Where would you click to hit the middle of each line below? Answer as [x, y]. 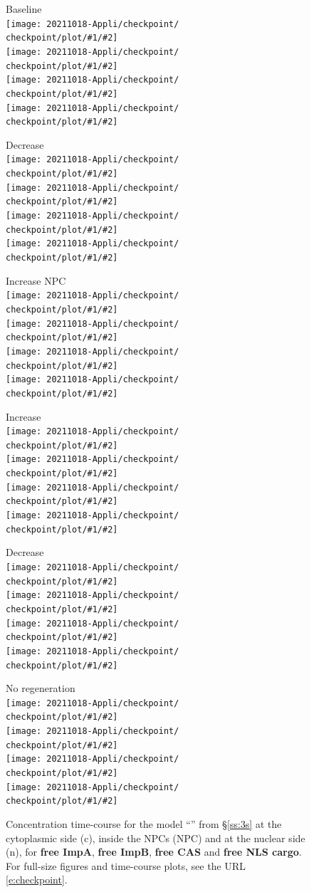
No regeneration [41, 688]
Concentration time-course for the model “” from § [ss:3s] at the [144, 824]
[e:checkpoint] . [37, 880]
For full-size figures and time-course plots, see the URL [126, 865]
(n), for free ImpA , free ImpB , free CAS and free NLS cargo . [154, 852]
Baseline [24, 9]
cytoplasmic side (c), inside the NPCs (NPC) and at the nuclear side [155, 838]
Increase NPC [36, 280]
